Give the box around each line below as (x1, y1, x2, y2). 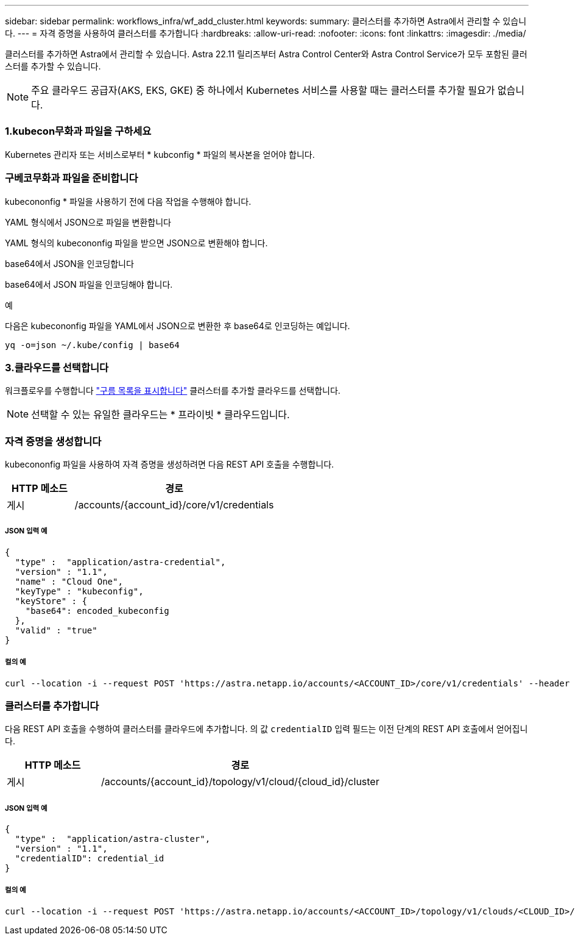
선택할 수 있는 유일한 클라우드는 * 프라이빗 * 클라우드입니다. (31, 408, 290, 421)
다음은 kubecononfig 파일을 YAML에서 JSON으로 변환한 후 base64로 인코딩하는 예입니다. (5, 320, 350, 331)
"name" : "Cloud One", (15, 576, 123, 586)
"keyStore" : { (15, 596, 87, 606)
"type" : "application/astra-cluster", (15, 834, 211, 844)
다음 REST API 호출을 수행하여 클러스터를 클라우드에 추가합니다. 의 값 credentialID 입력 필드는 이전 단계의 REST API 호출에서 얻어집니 (5, 724, 528, 735)
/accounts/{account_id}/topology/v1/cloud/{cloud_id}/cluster (101, 775, 379, 788)
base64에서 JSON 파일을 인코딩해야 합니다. (5, 279, 173, 290)
